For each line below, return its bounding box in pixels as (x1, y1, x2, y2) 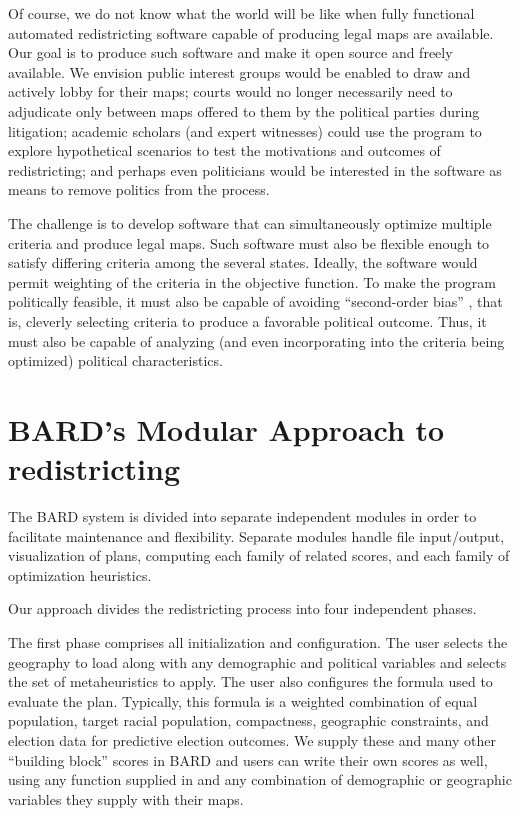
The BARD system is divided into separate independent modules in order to (8, 506, 477, 526)
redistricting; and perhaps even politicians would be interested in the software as (8, 159, 502, 180)
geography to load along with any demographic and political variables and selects (8, 651, 507, 672)
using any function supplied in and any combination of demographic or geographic (8, 769, 512, 790)
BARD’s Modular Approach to (8, 408, 445, 449)
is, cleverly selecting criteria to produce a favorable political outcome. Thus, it (8, 310, 487, 331)
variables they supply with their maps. (8, 788, 244, 809)
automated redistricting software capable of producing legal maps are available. (8, 22, 494, 43)
